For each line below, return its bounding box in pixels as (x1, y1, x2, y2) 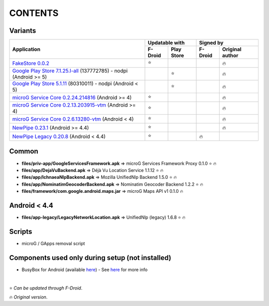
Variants (9, 26, 36, 35)
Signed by (199, 39, 224, 46)
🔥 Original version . (9, 294, 48, 300)
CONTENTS (9, 7, 59, 18)
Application (12, 45, 41, 52)
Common (9, 147, 38, 155)
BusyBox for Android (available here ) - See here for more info (21, 267, 148, 273)
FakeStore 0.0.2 (12, 60, 49, 67)
